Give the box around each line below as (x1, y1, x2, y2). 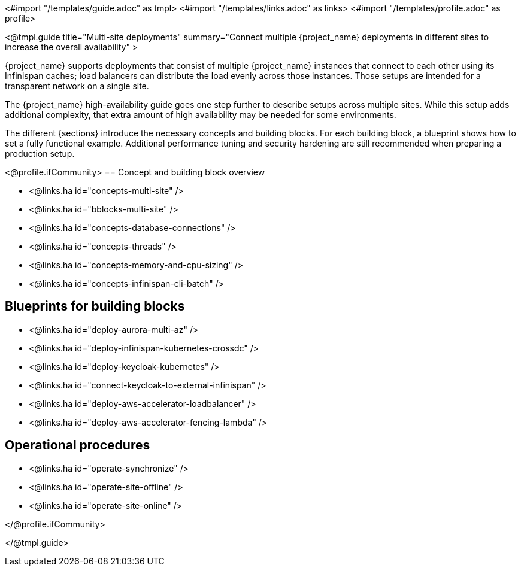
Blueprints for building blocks (5, 299, 185, 314)
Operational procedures (5, 438, 150, 453)
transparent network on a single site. (5, 81, 149, 91)
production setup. (5, 148, 75, 159)
